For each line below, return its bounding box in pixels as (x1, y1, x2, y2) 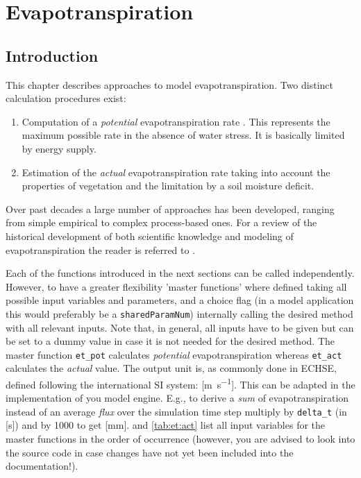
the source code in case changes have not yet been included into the (6, 445, 294, 459)
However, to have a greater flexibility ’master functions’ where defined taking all (6, 279, 347, 293)
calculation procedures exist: (6, 91, 126, 105)
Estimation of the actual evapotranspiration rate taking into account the (22, 164, 330, 179)
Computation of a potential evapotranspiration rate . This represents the (22, 114, 330, 128)
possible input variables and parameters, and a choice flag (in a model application (6, 293, 354, 307)
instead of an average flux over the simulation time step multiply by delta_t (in (6, 404, 347, 418)
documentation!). (6, 459, 78, 473)
